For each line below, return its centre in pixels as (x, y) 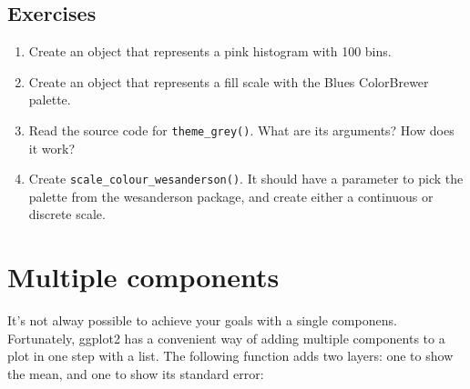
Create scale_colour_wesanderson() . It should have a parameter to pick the (246, 179)
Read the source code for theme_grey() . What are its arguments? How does (241, 130)
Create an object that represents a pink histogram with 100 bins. (210, 51)
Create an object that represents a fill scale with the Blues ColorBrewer (229, 81)
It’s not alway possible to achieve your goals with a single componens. (202, 320)
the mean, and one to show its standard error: (136, 373)
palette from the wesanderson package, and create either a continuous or (231, 196)
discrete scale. (67, 214)
